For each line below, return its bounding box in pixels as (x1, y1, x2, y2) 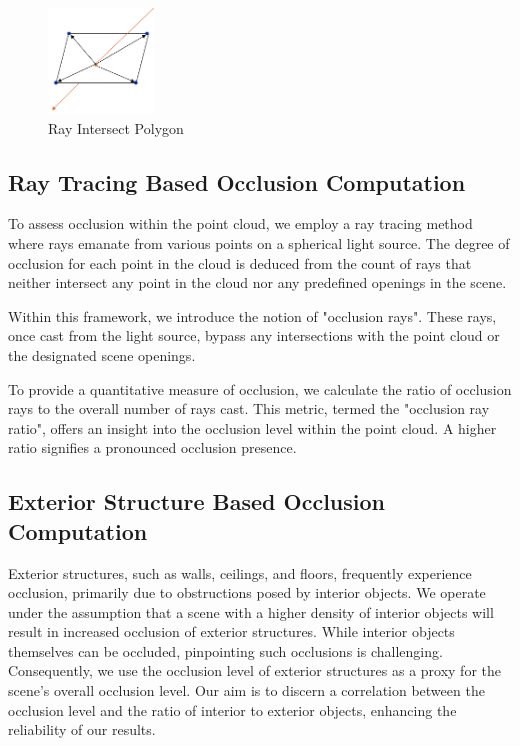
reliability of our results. (8, 719, 156, 740)
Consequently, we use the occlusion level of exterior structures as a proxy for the (8, 660, 501, 681)
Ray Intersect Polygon (48, 117, 184, 138)
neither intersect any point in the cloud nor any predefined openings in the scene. (8, 272, 507, 293)
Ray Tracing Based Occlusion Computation (8, 166, 466, 197)
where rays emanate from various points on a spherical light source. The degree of (8, 232, 510, 253)
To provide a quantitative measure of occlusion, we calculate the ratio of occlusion (8, 378, 512, 399)
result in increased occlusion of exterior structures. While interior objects (8, 621, 455, 642)
